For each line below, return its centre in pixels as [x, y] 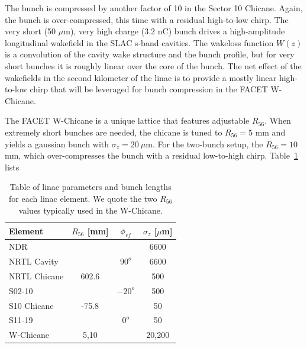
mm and [270, 132]
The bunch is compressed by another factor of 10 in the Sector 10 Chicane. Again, [154, 8]
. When [278, 120]
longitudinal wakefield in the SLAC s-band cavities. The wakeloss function [139, 42]
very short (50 [30, 31]
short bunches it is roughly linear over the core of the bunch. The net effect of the [153, 65]
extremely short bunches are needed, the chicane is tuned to [114, 132]
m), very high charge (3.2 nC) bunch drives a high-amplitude [174, 31]
